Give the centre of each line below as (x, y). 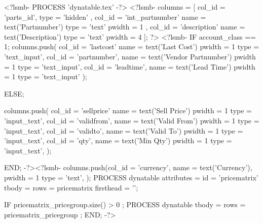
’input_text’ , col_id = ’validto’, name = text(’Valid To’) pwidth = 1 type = (124, 130)
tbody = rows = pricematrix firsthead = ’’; (71, 187)
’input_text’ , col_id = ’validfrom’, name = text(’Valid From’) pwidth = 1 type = (132, 120)
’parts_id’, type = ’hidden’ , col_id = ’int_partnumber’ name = (105, 17)
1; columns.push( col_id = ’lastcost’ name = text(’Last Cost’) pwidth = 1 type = (132, 46)
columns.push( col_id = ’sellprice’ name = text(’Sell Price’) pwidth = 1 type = (128, 110)
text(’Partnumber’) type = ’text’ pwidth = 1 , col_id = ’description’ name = (125, 27)
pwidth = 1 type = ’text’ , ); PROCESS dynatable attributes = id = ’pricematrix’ (131, 177)
